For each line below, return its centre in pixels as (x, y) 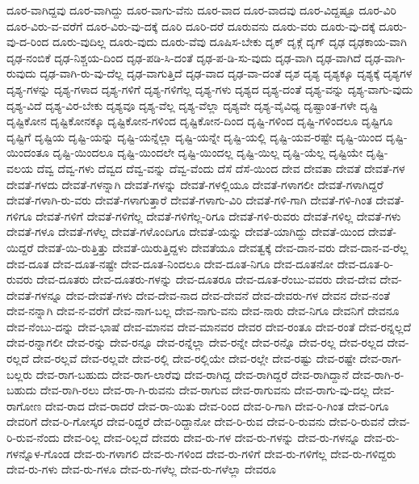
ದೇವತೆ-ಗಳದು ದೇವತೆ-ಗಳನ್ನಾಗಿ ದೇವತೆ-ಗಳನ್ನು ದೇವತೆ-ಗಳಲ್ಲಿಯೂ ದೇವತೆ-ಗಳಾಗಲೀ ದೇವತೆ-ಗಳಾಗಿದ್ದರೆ (195, 184)
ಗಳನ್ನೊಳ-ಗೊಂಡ (38, 453)
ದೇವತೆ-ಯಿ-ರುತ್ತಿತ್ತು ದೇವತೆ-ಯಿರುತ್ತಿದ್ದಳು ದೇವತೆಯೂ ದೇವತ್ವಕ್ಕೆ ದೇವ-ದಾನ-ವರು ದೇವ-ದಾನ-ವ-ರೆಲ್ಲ (222, 247)
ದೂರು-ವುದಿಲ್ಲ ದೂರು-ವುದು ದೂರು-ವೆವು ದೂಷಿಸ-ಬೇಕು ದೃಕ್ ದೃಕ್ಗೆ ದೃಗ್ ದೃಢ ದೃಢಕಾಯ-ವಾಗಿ (230, 42)
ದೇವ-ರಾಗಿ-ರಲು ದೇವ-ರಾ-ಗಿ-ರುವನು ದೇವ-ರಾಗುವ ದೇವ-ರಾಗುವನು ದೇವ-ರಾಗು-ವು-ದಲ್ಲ (204, 390)
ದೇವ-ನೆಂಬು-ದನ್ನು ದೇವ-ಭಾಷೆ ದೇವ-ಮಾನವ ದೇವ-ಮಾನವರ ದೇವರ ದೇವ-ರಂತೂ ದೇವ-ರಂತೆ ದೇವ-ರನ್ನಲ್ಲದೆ (209, 326)
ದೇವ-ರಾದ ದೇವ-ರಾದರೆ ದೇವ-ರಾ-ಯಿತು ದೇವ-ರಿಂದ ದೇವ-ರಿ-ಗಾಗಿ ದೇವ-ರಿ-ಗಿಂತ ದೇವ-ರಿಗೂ (217, 405)
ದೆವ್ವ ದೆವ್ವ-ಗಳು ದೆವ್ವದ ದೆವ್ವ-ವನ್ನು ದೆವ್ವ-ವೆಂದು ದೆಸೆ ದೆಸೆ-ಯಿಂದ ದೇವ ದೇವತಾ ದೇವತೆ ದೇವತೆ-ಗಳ (221, 168)
